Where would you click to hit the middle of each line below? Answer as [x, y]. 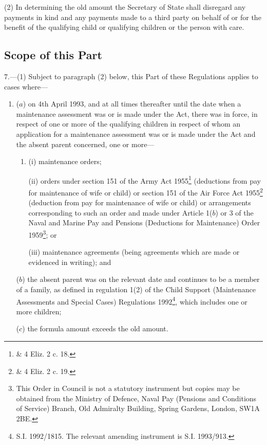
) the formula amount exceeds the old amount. [95, 328]
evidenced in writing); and [70, 262]
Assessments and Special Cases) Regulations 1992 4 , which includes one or [132, 300]
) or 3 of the [234, 212]
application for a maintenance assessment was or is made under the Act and [136, 133]
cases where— [26, 86]
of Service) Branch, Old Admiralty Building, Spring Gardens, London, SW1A [138, 408]
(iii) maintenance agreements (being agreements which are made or [134, 252]
